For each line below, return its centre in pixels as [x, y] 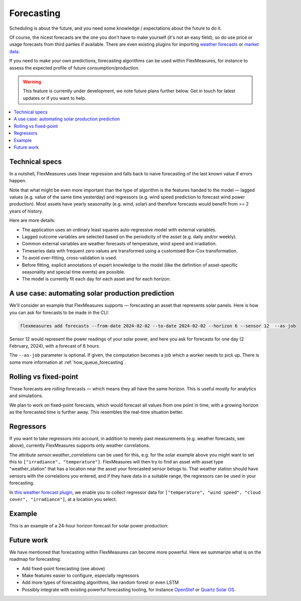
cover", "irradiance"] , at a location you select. [63, 499]
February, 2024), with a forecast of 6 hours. [55, 346]
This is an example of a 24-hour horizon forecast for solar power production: [89, 525]
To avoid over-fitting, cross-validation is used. [70, 258]
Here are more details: [32, 220]
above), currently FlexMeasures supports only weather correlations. [80, 445]
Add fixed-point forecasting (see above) [63, 568]
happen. [18, 181]
